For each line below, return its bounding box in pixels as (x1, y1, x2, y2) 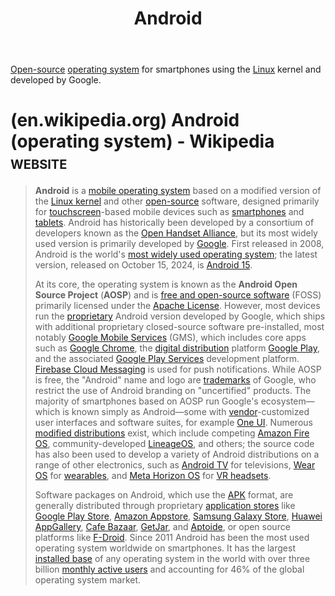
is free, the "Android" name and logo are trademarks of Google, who (34, 374, 317, 386)
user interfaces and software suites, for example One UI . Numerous (34, 417, 313, 429)
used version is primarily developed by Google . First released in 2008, (34, 238, 325, 250)
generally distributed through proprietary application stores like (34, 500, 296, 512)
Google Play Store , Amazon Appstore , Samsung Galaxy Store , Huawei (34, 510, 323, 522)
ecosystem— (260, 395, 315, 407)
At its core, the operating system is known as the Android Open (34, 278, 298, 291)
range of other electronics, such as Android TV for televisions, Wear (34, 459, 316, 471)
